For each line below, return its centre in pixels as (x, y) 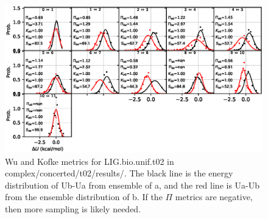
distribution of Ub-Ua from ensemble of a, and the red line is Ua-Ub (132, 185)
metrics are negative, (214, 197)
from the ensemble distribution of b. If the (84, 197)
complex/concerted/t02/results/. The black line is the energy (119, 173)
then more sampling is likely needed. (73, 209)
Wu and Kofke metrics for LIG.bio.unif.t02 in (90, 161)
